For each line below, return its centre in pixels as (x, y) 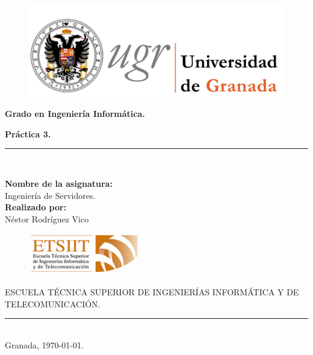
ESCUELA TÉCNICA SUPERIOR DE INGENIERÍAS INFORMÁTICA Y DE (152, 291)
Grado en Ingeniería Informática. (75, 114)
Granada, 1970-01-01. (44, 344)
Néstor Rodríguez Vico (47, 218)
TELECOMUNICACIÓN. (53, 303)
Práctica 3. (28, 134)
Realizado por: (36, 207)
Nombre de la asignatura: (59, 183)
